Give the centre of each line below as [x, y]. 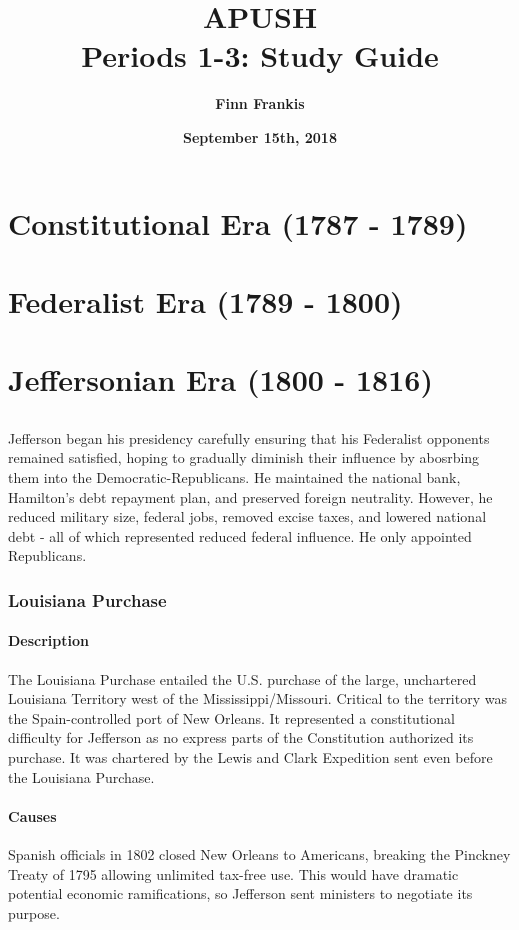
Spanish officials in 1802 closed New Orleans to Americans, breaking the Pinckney [259, 853]
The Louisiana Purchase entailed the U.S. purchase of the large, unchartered [242, 678]
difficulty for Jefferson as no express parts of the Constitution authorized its [241, 737]
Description [49, 640]
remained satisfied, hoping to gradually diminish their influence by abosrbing [244, 457]
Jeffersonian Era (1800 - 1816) [220, 379]
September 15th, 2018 [260, 136]
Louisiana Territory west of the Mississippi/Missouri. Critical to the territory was [257, 698]
